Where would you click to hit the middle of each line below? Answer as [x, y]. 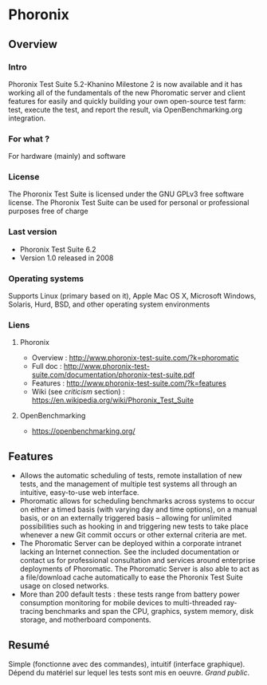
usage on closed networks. [64, 586]
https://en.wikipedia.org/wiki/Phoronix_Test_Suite [112, 400]
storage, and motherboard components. [85, 620]
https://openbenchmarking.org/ [83, 431]
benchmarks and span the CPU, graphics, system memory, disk [149, 612]
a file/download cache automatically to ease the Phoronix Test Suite [131, 577]
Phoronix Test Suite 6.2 [58, 249]
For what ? [29, 139]
